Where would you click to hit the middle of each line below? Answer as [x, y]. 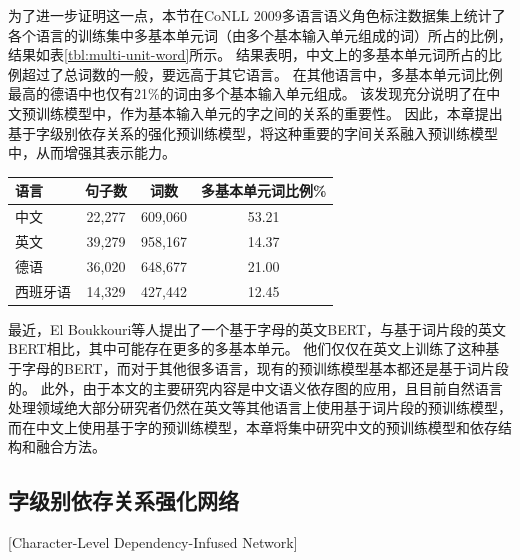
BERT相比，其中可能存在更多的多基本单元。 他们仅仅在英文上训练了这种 [247, 348]
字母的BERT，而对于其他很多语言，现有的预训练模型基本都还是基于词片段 [265, 367]
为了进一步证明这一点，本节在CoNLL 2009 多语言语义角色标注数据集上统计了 [257, 15]
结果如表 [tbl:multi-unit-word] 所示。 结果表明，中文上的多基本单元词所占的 [248, 54]
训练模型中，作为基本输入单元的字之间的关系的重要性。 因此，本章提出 [269, 112]
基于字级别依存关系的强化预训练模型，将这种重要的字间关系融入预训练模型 [253, 132]
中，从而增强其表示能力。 [92, 152]
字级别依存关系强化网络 [123, 500]
